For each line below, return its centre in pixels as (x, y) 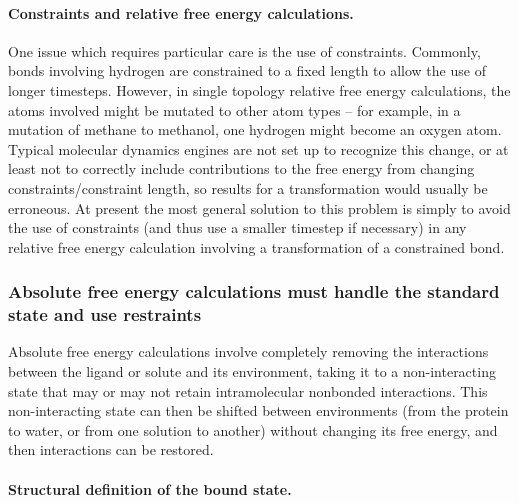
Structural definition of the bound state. (150, 488)
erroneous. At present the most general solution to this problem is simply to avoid (259, 207)
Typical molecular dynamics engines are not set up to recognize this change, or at (258, 148)
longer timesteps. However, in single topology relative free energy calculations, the (259, 89)
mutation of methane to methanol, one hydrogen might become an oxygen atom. (255, 129)
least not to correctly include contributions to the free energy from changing (241, 168)
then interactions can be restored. (111, 449)
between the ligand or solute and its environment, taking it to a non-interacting (252, 371)
